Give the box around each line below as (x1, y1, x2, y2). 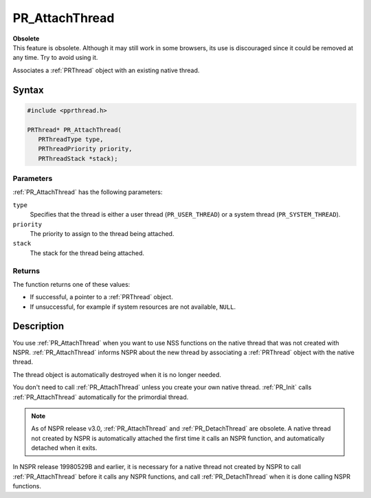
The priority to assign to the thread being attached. (30, 229, 175, 237)
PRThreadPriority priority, (38, 145, 133, 153)
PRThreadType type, (38, 135, 104, 143)
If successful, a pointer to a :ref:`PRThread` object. (30, 293, 173, 301)
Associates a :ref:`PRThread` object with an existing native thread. (12, 66, 200, 74)
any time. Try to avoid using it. (12, 54, 98, 62)
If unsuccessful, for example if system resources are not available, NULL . (30, 303, 236, 311)
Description (12, 321, 65, 332)
